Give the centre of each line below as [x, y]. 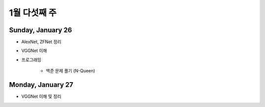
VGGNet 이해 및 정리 [41, 96]
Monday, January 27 [41, 85]
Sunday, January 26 [40, 30]
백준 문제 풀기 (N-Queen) [70, 71]
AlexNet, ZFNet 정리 [41, 42]
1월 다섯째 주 [33, 13]
